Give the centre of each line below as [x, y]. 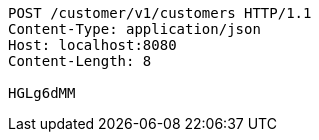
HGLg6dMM [42, 93]
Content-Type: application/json [134, 29]
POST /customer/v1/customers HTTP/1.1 [160, 13]
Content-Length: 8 [80, 61]
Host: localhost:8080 [92, 45]
